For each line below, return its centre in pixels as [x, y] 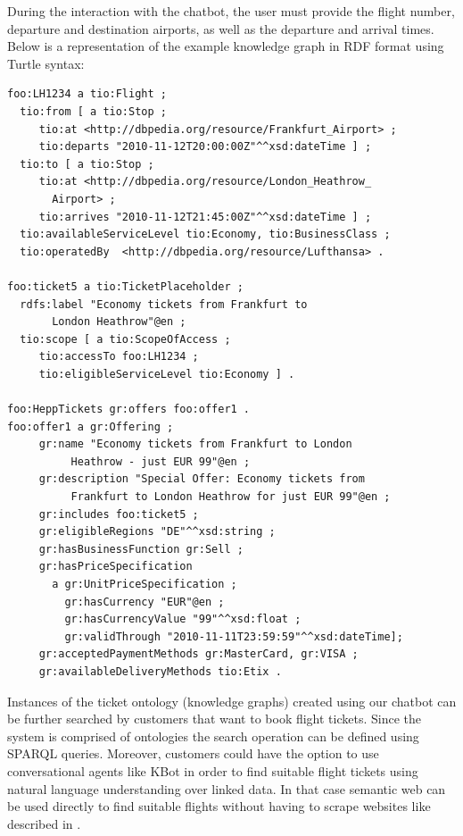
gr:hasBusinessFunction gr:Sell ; [141, 549]
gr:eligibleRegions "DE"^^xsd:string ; [157, 532]
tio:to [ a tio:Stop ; [87, 164]
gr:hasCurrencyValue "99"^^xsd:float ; [183, 619]
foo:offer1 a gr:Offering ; [91, 426]
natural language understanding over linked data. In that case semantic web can [227, 788]
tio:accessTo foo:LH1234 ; [119, 357]
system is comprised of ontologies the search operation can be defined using [213, 736]
